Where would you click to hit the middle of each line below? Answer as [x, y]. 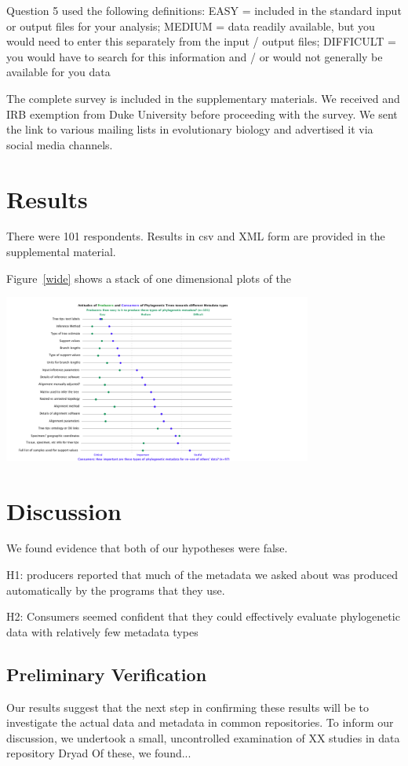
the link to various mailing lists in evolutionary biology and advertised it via [190, 129]
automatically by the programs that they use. [116, 590]
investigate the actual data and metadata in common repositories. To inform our [200, 722]
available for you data [58, 72]
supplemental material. [61, 252]
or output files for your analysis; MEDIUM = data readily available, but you [191, 26]
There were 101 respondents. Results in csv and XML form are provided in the [196, 236]
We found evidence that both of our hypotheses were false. [147, 548]
